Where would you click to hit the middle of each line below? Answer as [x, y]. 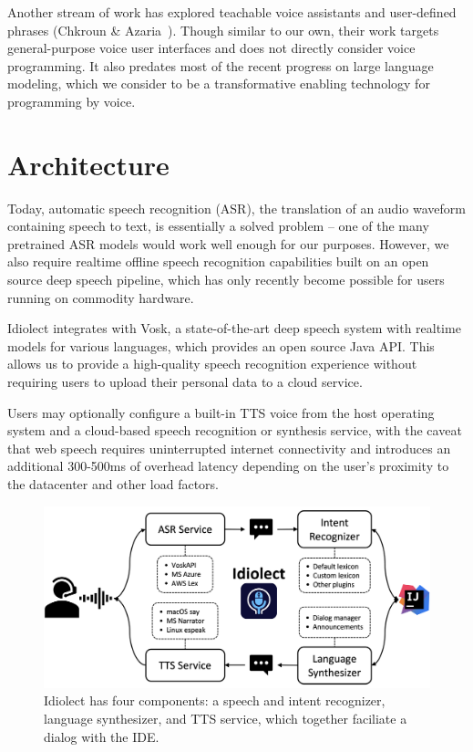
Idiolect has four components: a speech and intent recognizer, [215, 700]
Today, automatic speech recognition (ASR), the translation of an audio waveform [236, 208]
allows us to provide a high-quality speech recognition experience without [212, 364]
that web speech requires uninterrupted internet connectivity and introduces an [229, 448]
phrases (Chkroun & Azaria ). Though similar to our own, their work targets [223, 30]
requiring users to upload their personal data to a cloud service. [185, 382]
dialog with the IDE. [102, 736]
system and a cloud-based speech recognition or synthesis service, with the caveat [235, 430]
